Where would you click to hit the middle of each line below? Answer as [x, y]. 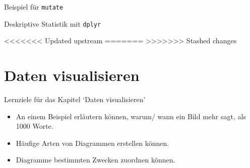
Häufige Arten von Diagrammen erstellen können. [92, 143]
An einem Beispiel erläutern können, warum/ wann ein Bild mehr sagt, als [131, 116]
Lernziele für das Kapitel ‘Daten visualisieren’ [75, 99]
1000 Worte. [35, 126]
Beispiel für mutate [34, 7]
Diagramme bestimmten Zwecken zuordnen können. [96, 160]
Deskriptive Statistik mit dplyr [53, 23]
